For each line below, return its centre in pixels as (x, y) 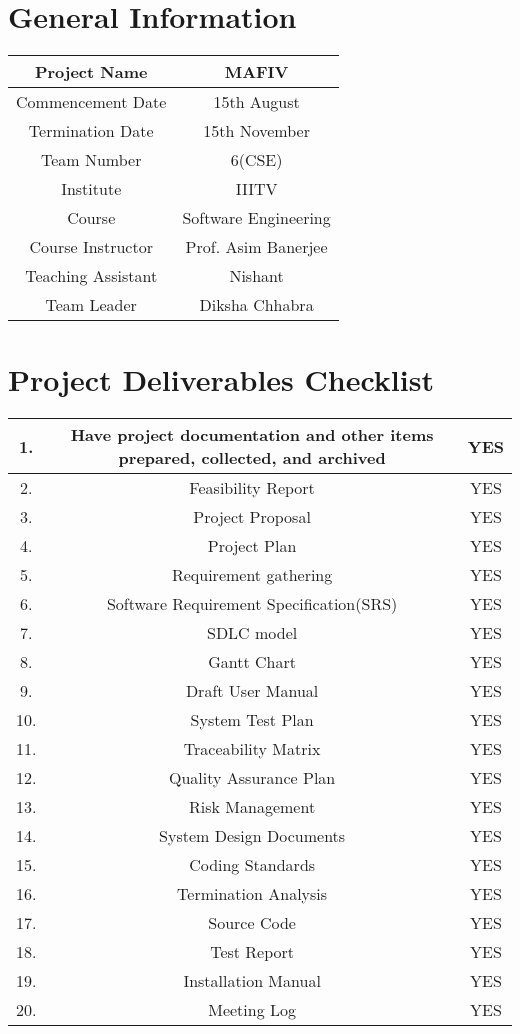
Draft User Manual (252, 691)
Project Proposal (252, 517)
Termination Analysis (252, 894)
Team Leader (91, 305)
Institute (91, 189)
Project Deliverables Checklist (221, 379)
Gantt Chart (252, 662)
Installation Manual (252, 981)
